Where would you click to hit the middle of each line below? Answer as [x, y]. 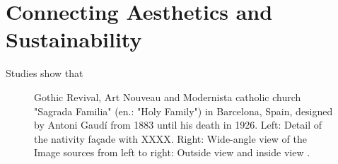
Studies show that [45, 73]
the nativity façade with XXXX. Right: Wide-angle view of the [170, 138]
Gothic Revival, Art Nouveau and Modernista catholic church [168, 96]
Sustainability [74, 39]
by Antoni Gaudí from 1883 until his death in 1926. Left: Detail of [178, 125]
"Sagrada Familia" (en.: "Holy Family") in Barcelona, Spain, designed [183, 111]
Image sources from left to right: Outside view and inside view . [172, 152]
